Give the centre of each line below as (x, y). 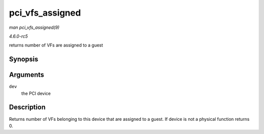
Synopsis (24, 59)
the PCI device (36, 93)
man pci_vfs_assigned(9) (34, 27)
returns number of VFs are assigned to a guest (56, 45)
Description (27, 107)
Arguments (27, 75)
